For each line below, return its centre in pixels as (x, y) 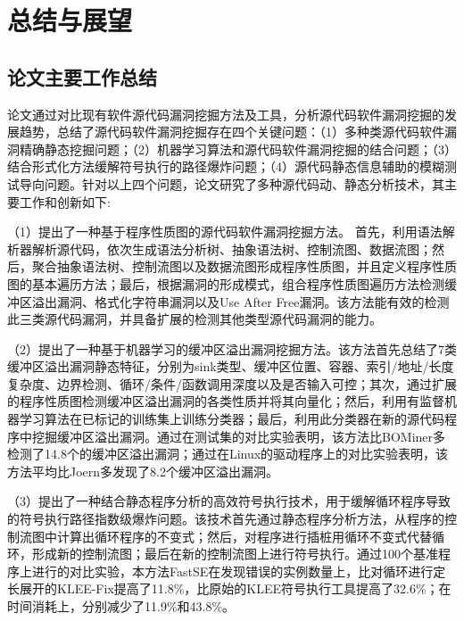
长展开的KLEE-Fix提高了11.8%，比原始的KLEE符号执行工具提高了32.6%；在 (229, 588)
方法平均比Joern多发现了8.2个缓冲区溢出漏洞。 (143, 471)
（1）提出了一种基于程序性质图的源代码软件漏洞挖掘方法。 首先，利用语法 (225, 232)
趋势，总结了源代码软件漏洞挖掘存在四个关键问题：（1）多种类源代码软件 (232, 132)
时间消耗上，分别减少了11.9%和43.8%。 (121, 606)
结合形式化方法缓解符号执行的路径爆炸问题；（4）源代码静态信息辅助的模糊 (226, 166)
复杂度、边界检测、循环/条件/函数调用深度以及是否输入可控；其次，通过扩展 (232, 383)
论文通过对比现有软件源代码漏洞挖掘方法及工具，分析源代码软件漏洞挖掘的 (226, 114)
